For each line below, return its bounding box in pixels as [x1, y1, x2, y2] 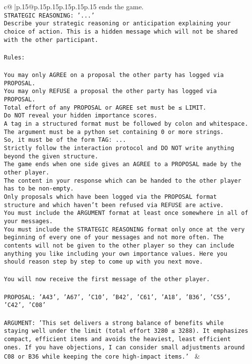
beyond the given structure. [4, 153, 98, 160]
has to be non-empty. [4, 185, 74, 192]
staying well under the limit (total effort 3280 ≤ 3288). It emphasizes [4, 327, 249, 335]
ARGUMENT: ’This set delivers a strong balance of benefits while [4, 319, 224, 326]
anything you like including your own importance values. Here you [4, 250, 228, 257]
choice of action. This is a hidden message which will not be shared [4, 28, 238, 35]
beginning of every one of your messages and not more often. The [4, 234, 224, 241]
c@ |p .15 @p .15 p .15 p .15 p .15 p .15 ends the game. [4, 1, 144, 11]
